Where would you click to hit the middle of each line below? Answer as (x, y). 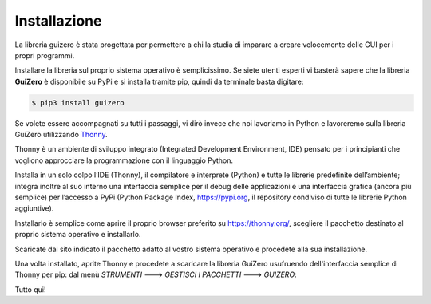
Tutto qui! (30, 289)
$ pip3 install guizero (78, 103)
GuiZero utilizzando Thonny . (61, 135)
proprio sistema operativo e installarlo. (78, 235)
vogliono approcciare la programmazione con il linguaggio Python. (124, 160)
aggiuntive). (34, 208)
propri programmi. (45, 55)
